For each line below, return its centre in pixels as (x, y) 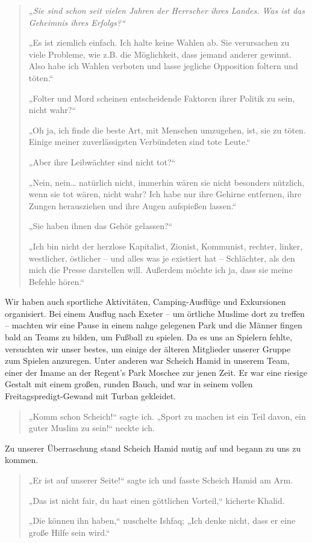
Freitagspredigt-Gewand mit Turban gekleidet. (91, 396)
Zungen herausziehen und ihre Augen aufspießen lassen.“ (133, 205)
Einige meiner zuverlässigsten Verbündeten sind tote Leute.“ (139, 142)
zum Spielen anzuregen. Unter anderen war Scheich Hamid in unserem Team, (147, 360)
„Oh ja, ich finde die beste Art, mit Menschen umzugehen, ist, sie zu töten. (167, 130)
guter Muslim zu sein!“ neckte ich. (92, 428)
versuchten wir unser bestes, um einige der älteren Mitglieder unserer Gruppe (148, 348)
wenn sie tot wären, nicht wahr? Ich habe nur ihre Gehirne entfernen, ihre (165, 194)
